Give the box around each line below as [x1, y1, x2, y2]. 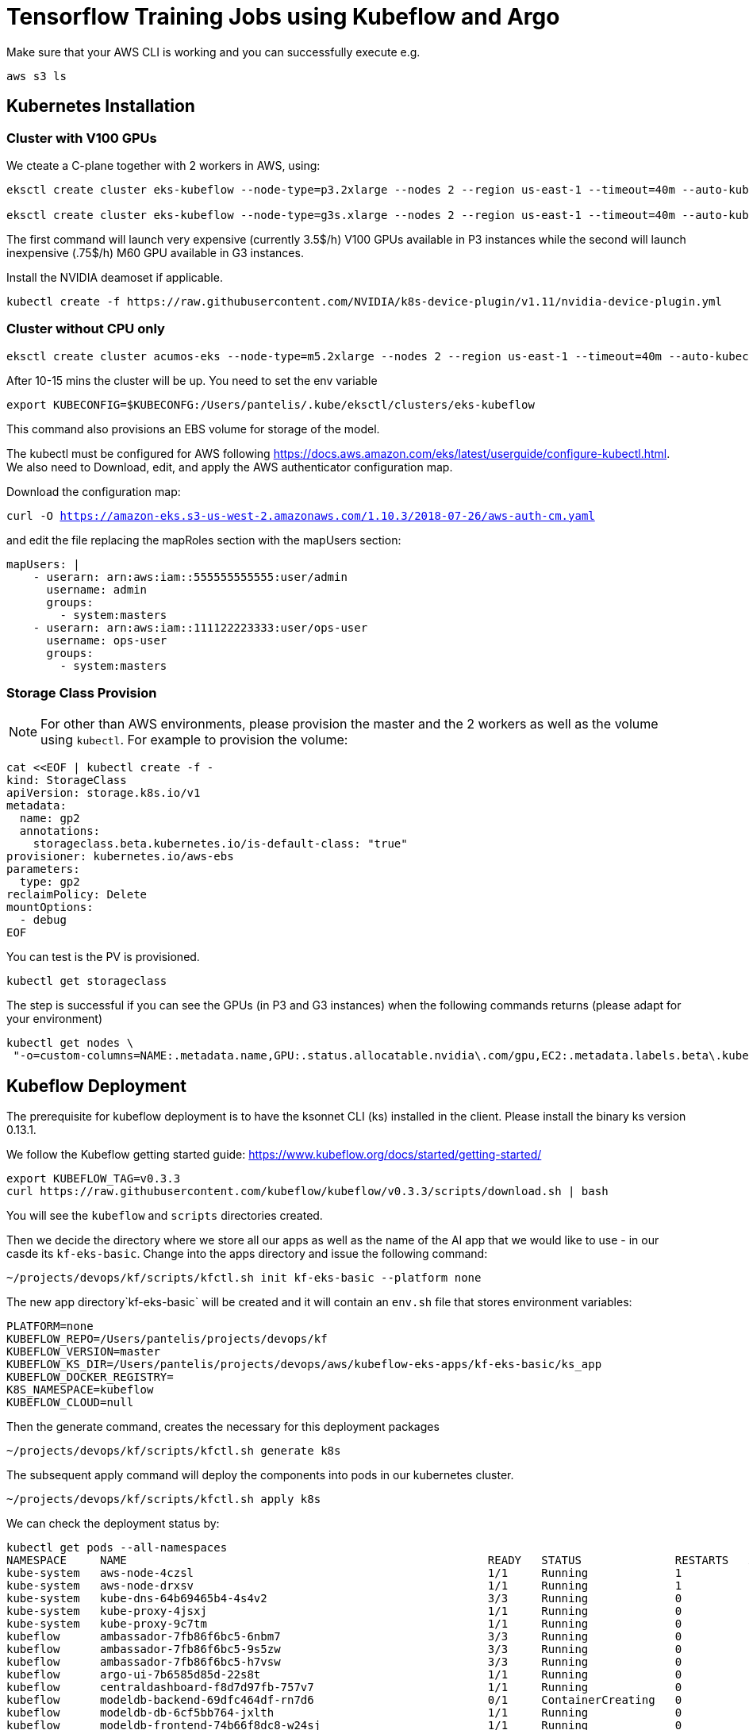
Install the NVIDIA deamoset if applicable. [6, 270, 223, 284]
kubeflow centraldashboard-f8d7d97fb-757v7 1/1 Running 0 [6, 1681, 682, 1694]
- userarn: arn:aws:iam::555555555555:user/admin [33, 570, 348, 583]
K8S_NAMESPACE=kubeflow [6, 1383, 154, 1397]
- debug [19, 913, 67, 927]
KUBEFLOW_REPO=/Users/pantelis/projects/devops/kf [6, 1332, 328, 1346]
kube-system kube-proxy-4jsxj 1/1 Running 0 [6, 1605, 682, 1618]
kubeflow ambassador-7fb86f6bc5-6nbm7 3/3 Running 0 [6, 1630, 682, 1643]
